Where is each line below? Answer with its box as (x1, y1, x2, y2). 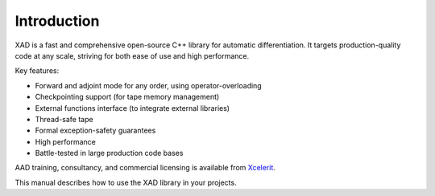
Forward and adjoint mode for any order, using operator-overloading (35, 80, 262, 90)
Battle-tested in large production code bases (35, 149, 184, 158)
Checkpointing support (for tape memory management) (35, 92, 220, 102)
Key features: (14, 66, 60, 76)
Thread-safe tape (35, 114, 93, 124)
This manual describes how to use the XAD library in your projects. (14, 178, 237, 187)
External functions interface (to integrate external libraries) (35, 103, 230, 112)
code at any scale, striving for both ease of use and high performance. (14, 51, 250, 60)
